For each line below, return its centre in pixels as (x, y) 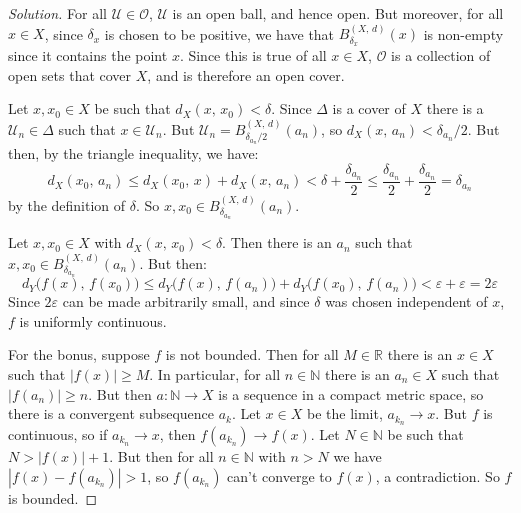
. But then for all (161, 456)
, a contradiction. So (437, 475)
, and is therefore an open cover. (246, 74)
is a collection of (441, 55)
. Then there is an (277, 242)
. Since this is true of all (253, 55)
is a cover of (369, 108)
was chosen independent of (406, 301)
